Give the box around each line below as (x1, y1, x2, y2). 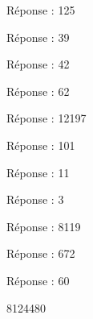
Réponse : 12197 (6, 110, 87, 126)
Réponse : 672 (6, 245, 75, 262)
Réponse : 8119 (6, 217, 81, 234)
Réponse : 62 (6, 82, 70, 99)
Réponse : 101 (6, 136, 75, 153)
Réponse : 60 (6, 271, 70, 288)
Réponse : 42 (6, 56, 70, 72)
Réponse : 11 (6, 164, 70, 180)
